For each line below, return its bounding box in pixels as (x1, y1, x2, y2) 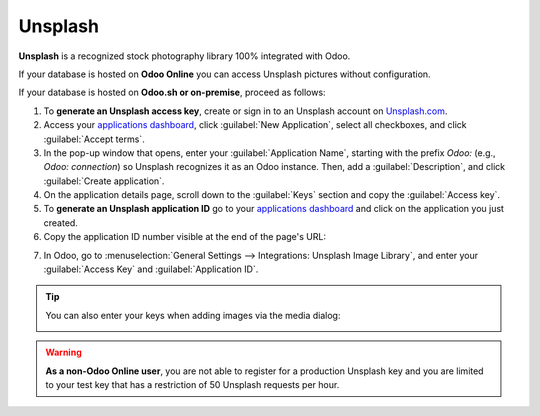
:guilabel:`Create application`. (43, 175, 165, 187)
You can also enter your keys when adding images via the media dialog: (45, 309, 341, 321)
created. (43, 216, 79, 229)
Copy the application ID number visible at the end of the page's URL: (43, 231, 327, 243)
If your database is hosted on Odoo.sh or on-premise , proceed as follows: (18, 86, 326, 99)
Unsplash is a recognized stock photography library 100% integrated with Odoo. (18, 50, 351, 62)
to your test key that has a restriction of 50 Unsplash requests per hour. (45, 378, 340, 390)
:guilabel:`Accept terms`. (43, 133, 145, 145)
